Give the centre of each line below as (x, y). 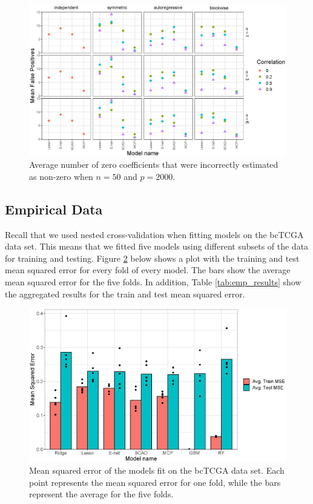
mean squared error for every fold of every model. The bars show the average (148, 270)
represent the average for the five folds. (101, 494)
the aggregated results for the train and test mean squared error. (125, 293)
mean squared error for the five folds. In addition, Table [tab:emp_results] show (153, 282)
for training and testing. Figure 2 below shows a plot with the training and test (152, 258)
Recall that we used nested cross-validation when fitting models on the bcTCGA (154, 234)
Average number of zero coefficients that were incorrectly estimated (154, 164)
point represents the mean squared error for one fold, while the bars (155, 482)
